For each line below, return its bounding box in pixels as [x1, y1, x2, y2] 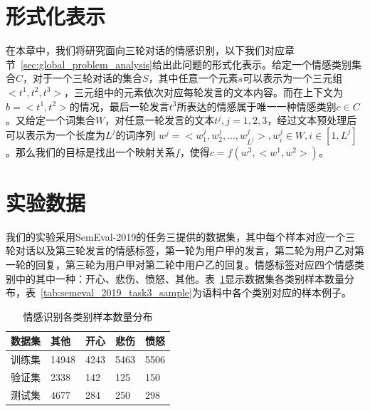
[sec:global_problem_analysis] [21, 56, 153, 71]
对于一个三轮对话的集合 [33, 71, 143, 85]
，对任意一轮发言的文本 [105, 113, 215, 128]
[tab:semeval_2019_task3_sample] [41, 285, 192, 300]
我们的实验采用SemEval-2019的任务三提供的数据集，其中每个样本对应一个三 [6, 229, 356, 244]
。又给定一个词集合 [6, 113, 95, 128]
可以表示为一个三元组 [243, 71, 343, 85]
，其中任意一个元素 [148, 71, 238, 85]
